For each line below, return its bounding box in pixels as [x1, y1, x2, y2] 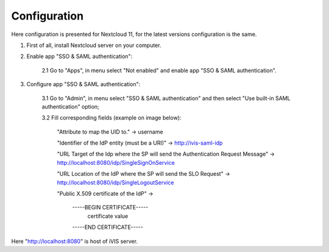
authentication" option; [41, 103, 100, 110]
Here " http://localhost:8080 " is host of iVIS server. [11, 237, 138, 245]
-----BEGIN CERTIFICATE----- [72, 204, 149, 211]
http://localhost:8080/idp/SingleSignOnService [57, 159, 175, 166]
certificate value [87, 212, 129, 220]
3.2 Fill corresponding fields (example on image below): [41, 114, 182, 121]
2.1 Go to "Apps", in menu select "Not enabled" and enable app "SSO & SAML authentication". [41, 67, 277, 74]
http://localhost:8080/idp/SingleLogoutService [57, 179, 174, 186]
